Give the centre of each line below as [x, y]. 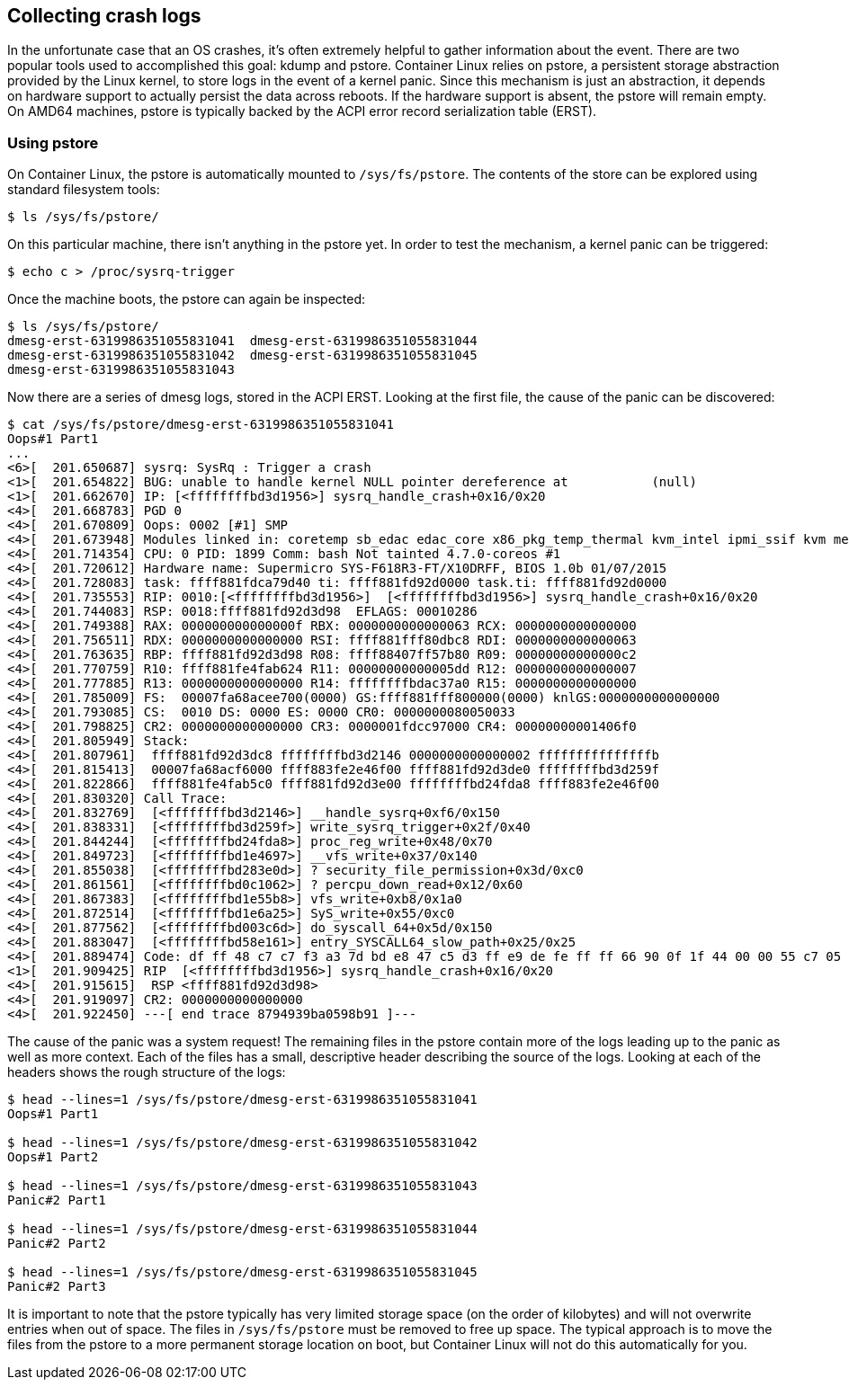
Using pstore [53, 142]
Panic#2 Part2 [57, 1244]
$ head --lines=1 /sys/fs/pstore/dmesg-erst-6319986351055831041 [242, 1100]
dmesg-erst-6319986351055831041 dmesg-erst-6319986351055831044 [242, 341]
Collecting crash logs [104, 16]
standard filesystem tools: [84, 190]
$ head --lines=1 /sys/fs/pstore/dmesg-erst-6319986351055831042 [242, 1143]
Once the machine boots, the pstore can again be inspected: [187, 299]
